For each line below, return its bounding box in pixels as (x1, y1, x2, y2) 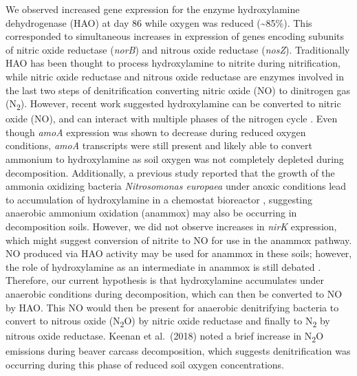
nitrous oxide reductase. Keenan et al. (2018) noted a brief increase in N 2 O (6, 329, 324, 345)
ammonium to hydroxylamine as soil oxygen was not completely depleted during (6, 152, 344, 166)
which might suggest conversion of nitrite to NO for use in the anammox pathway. (6, 232, 352, 247)
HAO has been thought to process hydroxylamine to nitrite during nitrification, (6, 56, 340, 70)
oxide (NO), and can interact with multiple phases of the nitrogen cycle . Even (6, 111, 338, 126)
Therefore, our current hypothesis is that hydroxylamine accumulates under (6, 273, 324, 287)
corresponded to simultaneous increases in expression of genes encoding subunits (6, 29, 345, 43)
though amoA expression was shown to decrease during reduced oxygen (6, 124, 306, 139)
